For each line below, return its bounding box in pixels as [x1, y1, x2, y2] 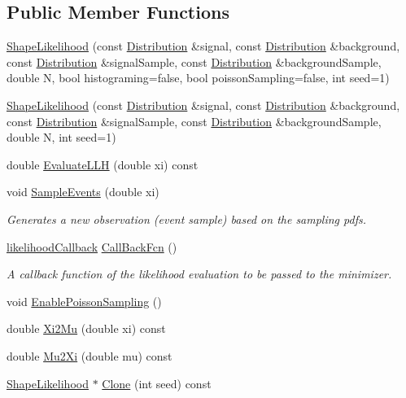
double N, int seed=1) [7, 129, 116, 146]
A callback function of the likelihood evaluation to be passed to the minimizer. [7, 265, 392, 282]
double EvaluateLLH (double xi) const [7, 155, 199, 173]
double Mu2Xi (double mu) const [7, 347, 172, 364]
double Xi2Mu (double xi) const [7, 320, 166, 337]
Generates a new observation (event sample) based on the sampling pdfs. [7, 210, 366, 227]
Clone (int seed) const [102, 374, 212, 391]
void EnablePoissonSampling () [7, 292, 162, 309]
